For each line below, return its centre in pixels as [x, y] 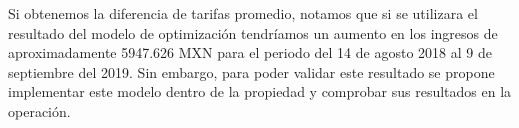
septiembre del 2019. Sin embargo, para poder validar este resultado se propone [251, 71]
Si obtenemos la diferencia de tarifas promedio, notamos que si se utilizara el [243, 13]
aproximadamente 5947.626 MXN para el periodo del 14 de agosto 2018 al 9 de [250, 52]
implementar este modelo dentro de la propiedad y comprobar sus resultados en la [260, 91]
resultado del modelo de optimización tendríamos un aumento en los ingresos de [253, 32]
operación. [39, 110]
